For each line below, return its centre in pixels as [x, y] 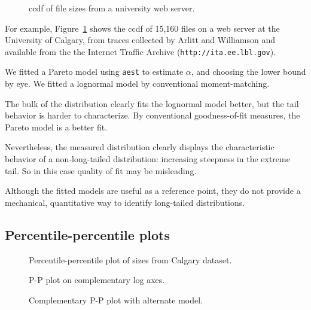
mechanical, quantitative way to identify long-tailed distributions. [125, 202]
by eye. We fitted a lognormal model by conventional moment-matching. [137, 83]
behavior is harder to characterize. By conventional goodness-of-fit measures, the [153, 115]
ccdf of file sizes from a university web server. [112, 8]
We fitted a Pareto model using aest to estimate [94, 72]
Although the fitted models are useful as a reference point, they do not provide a [153, 191]
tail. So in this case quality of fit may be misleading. [101, 170]
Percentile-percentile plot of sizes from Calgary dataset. [130, 259]
